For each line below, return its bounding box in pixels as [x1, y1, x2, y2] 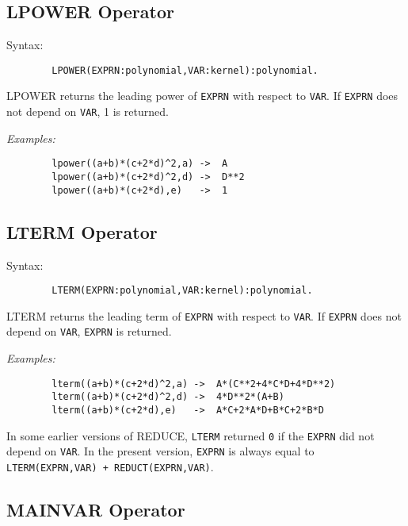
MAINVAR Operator [6, 497, 185, 522]
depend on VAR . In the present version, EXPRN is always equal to [6, 443, 315, 459]
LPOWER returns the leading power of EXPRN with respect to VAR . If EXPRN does [6, 87, 398, 104]
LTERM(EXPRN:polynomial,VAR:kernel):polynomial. [51, 285, 313, 297]
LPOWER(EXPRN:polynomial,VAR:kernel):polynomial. [51, 64, 318, 76]
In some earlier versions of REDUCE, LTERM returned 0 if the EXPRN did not [6, 427, 375, 443]
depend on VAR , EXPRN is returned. [6, 323, 172, 340]
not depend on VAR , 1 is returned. [6, 103, 169, 120]
